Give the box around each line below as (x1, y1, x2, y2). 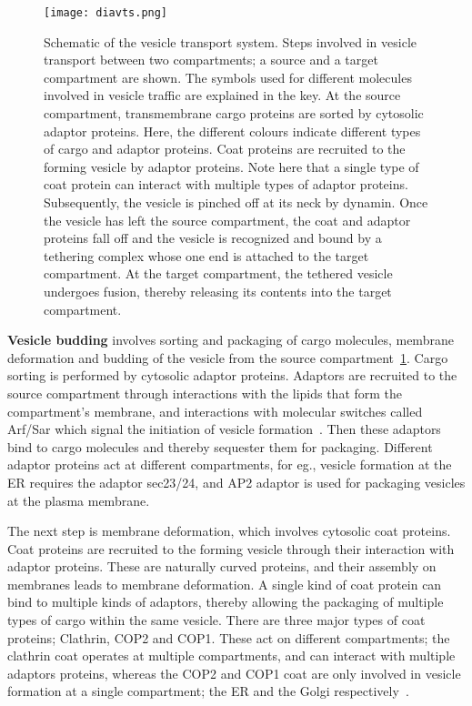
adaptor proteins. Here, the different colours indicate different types (44, 121, 421, 140)
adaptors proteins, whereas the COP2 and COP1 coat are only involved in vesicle (7, 663, 461, 682)
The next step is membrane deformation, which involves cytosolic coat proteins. (7, 521, 451, 540)
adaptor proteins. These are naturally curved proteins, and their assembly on (7, 557, 437, 576)
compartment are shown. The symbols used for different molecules (44, 67, 412, 86)
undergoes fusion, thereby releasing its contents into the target (44, 281, 392, 300)
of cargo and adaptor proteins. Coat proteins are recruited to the (44, 139, 406, 158)
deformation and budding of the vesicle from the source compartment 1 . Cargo (7, 348, 448, 367)
